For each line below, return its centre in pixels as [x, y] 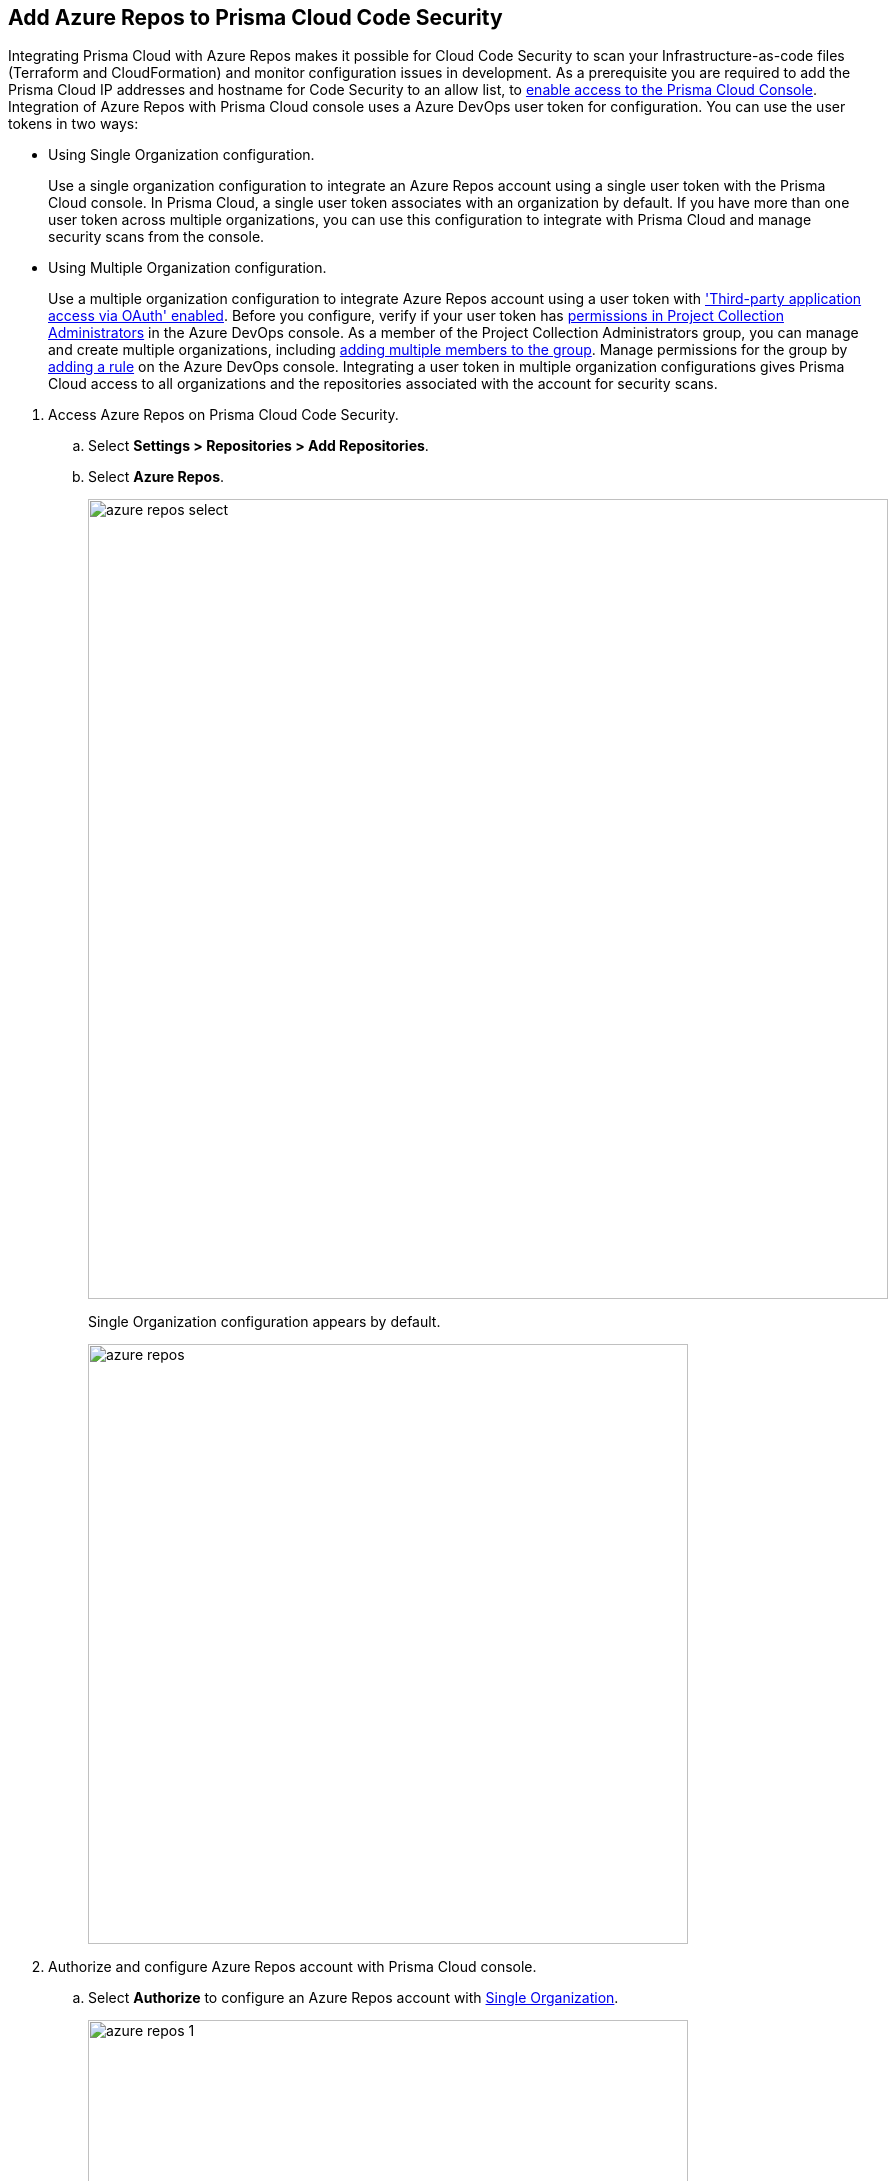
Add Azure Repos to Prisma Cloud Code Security [255, 17]
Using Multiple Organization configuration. [187, 268]
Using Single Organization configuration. [181, 155]
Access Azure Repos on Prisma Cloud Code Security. [223, 415]
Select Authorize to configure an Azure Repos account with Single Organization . [353, 1998]
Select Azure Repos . [156, 477]
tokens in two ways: [73, 124]
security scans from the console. [156, 237]
